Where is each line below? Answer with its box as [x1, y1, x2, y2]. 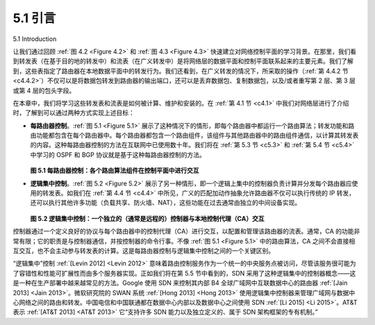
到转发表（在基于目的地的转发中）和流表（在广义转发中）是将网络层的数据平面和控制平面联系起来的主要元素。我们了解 [12, 57, 353, 65]
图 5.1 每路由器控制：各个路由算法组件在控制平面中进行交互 [30, 167, 199, 175]
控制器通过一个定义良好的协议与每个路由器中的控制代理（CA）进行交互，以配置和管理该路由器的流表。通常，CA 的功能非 [12, 227, 360, 235]
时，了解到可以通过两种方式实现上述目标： [12, 108, 135, 117]
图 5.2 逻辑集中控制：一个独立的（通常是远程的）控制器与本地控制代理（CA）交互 [30, 214, 265, 222]
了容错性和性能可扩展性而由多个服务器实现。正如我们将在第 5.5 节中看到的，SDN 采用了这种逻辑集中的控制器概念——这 [12, 269, 356, 277]
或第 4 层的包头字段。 [12, 86, 76, 94]
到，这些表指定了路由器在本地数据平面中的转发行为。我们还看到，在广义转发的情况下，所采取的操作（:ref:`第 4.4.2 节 [12, 67, 349, 75]
